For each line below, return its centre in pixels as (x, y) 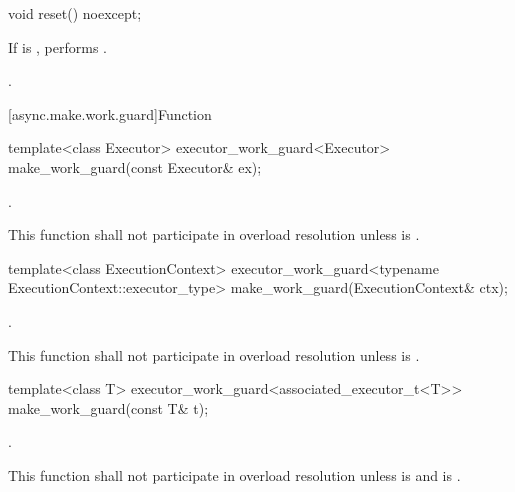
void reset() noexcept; (75, 13)
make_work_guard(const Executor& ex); (135, 166)
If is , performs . (58, 46)
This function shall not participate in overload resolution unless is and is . (234, 474)
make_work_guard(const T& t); (108, 407)
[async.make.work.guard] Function (110, 113)
